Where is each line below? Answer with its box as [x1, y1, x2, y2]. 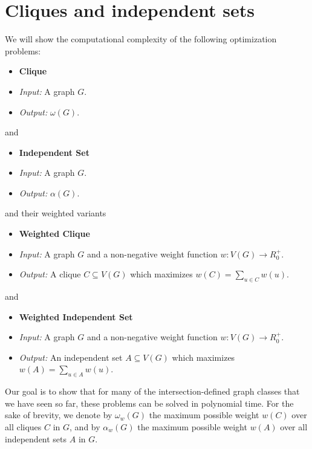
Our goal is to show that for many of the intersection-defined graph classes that [5, 385, 300, 398]
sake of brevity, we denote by [5, 409, 112, 421]
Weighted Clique [19, 227, 90, 240]
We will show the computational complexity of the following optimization [5, 33, 277, 45]
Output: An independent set [19, 350, 123, 363]
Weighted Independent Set [19, 310, 133, 323]
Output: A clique [19, 268, 81, 280]
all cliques [5, 421, 42, 433]
